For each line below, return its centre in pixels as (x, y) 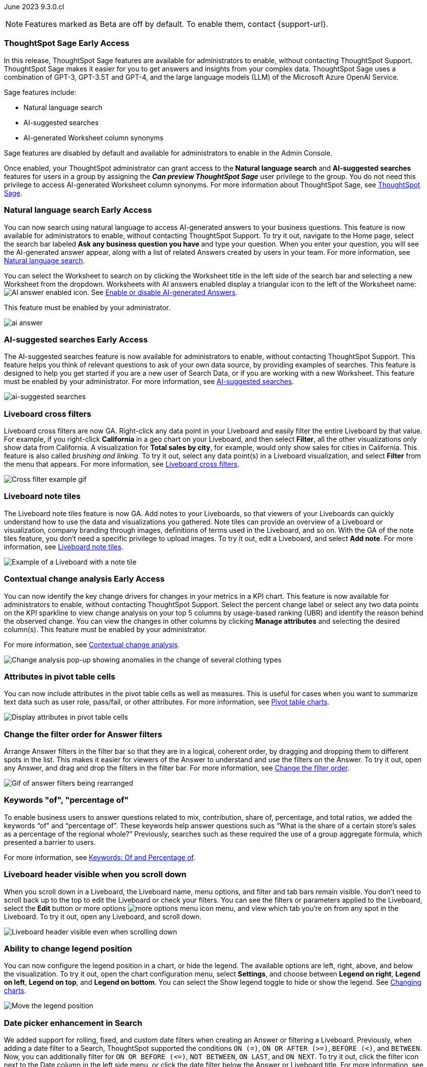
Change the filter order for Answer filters (83, 734)
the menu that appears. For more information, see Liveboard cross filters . (122, 464)
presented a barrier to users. (50, 842)
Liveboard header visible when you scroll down (95, 874)
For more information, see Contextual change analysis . (92, 644)
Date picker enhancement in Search (73, 1023)
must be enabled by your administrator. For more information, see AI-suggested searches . (149, 382)
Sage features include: (40, 92)
